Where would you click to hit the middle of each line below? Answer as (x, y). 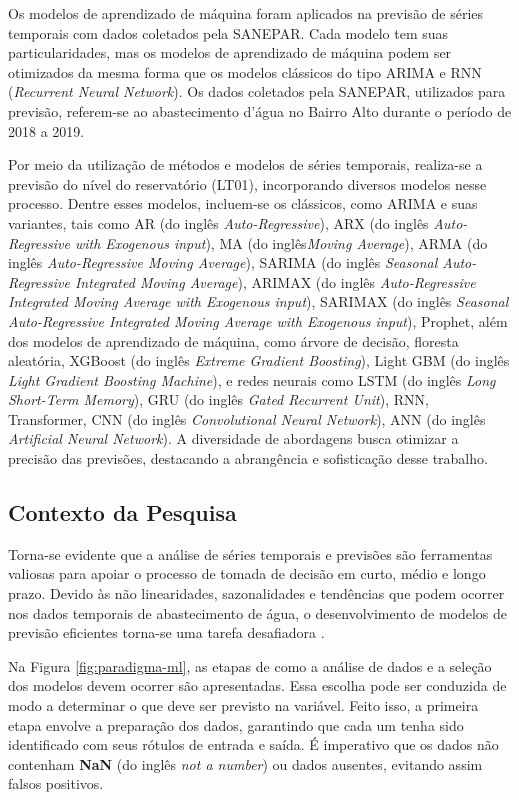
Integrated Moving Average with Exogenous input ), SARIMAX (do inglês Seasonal (258, 301)
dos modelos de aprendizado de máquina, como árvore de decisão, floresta (233, 340)
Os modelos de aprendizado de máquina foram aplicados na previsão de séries (246, 13)
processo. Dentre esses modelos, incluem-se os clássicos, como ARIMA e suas (243, 203)
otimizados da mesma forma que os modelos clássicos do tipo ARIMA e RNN (245, 71)
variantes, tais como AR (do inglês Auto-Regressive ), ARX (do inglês (218, 222)
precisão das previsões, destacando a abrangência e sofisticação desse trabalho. (248, 458)
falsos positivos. (56, 783)
